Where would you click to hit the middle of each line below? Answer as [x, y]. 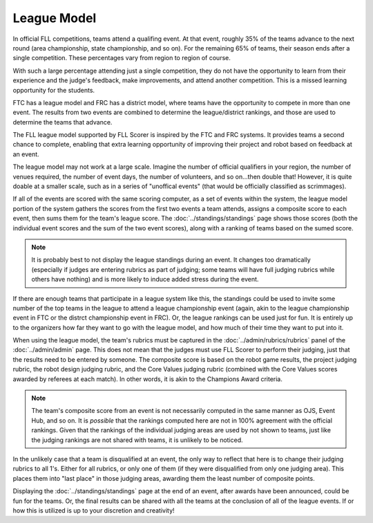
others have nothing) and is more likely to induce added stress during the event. [145, 279]
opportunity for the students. [54, 90]
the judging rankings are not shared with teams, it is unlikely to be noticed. [137, 440]
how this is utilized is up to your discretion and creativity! [94, 510]
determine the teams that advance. [63, 122]
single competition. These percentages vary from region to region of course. [122, 58]
